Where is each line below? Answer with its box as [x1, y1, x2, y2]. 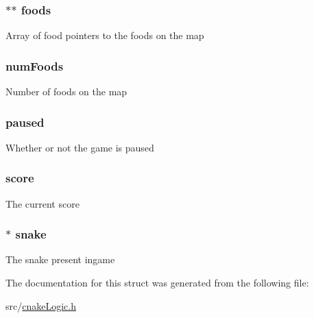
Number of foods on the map [5, 84, 128, 99]
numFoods [5, 57, 64, 74]
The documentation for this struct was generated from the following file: [5, 276, 309, 290]
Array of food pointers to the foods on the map [5, 28, 204, 42]
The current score [5, 196, 80, 210]
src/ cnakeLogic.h [5, 298, 76, 313]
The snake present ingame [5, 252, 115, 267]
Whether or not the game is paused [5, 140, 154, 154]
